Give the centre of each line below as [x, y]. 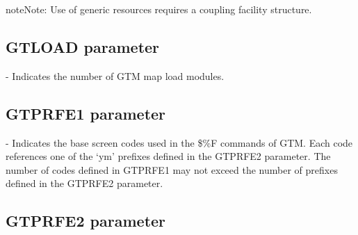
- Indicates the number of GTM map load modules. [115, 75]
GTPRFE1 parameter [86, 113]
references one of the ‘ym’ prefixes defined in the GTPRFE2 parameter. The [168, 156]
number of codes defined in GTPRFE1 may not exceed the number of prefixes [172, 169]
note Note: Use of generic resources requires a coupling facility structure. [159, 9]
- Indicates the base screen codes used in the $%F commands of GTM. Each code [179, 142]
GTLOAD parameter [83, 46]
